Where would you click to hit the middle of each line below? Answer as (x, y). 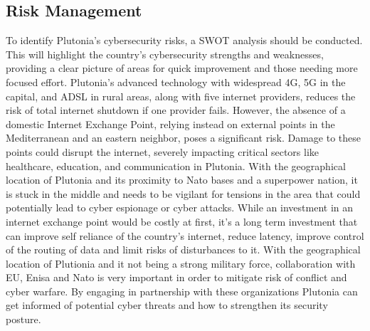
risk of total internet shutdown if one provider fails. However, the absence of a (176, 110)
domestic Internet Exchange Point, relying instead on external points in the (170, 124)
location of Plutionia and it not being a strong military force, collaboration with (181, 263)
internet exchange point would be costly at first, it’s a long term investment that (182, 221)
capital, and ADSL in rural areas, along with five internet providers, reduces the (181, 96)
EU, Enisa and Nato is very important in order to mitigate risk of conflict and (176, 277)
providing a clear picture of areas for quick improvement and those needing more (182, 68)
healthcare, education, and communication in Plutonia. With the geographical (176, 165)
